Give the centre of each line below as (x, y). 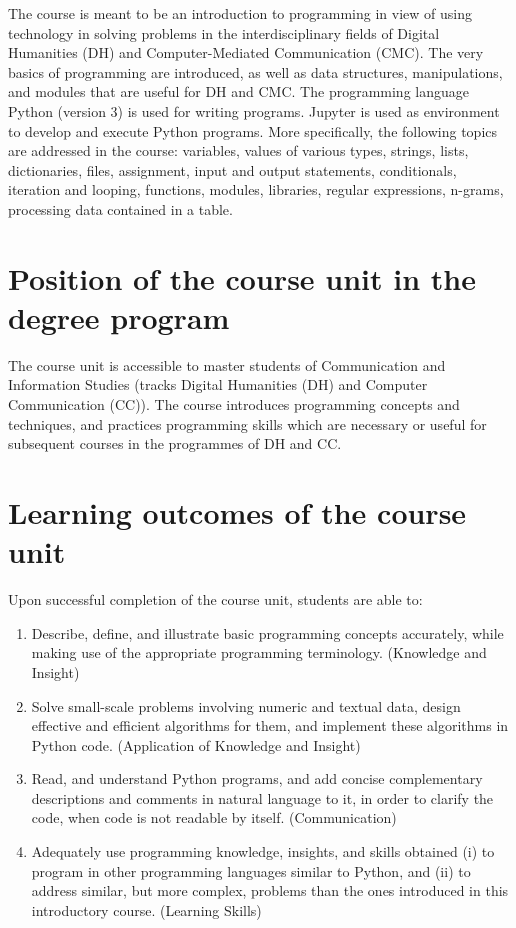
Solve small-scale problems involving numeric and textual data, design (246, 705)
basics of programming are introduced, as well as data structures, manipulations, (255, 71)
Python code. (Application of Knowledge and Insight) (196, 744)
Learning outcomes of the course (237, 512)
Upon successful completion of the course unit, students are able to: (215, 599)
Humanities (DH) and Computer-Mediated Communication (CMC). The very (246, 52)
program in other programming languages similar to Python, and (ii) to (251, 870)
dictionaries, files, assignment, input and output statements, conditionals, (232, 169)
